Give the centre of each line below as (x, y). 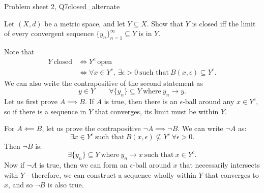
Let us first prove (31, 101)
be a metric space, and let (85, 23)
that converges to (232, 174)
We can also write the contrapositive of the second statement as (104, 83)
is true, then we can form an (83, 165)
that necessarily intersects (220, 165)
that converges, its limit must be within (157, 111)
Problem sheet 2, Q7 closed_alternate (62, 6)
